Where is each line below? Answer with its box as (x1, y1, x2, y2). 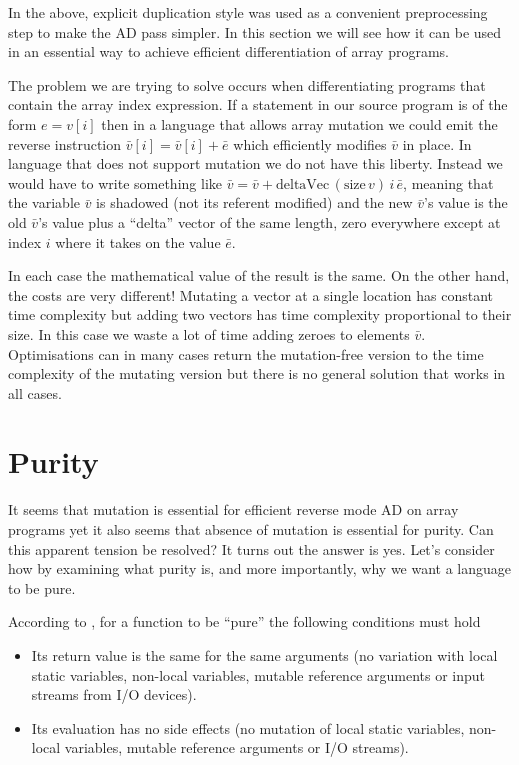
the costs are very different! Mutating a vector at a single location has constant (8, 284, 494, 305)
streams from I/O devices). (31, 684, 197, 705)
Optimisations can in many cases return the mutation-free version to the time (8, 343, 484, 364)
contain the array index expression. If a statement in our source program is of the (8, 94, 508, 115)
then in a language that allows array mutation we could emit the (101, 113, 498, 134)
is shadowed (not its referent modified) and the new (96, 192, 413, 213)
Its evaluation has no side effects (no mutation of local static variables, (31, 717, 465, 738)
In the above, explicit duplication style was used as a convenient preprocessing (8, 2, 488, 22)
